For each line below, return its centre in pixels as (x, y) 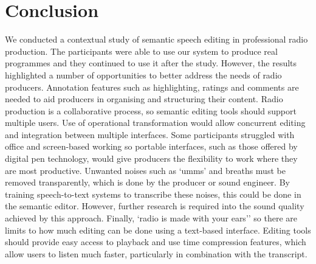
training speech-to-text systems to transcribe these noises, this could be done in (153, 194)
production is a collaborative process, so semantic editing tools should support (151, 110)
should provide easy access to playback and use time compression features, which (156, 242)
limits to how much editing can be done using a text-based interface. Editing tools (158, 230)
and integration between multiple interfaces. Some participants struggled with (150, 134)
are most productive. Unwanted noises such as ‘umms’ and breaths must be (145, 170)
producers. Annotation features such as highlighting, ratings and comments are (152, 87)
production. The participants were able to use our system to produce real (141, 51)
